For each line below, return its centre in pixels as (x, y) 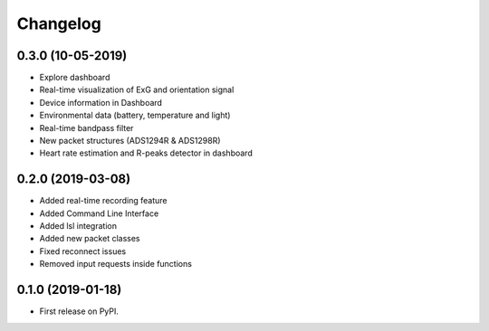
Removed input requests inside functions (115, 264)
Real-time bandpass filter (86, 128)
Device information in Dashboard (101, 102)
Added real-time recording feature (103, 201)
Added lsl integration (78, 226)
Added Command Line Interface (99, 213)
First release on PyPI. (79, 311)
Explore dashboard (75, 78)
